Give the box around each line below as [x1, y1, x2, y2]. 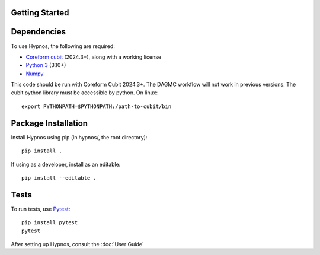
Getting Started [11, 8, 69, 18]
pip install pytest [21, 219, 78, 226]
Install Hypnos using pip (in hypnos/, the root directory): [11, 133, 148, 141]
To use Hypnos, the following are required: [11, 42, 115, 50]
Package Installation [11, 118, 88, 128]
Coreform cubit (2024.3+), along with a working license [25, 53, 162, 60]
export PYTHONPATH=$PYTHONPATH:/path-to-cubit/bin [21, 103, 172, 110]
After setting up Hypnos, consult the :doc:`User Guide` [11, 241, 145, 248]
